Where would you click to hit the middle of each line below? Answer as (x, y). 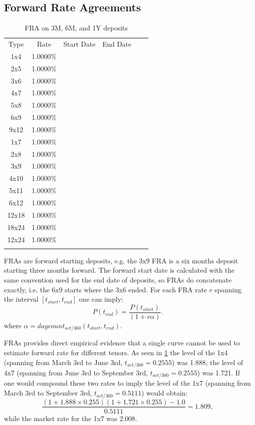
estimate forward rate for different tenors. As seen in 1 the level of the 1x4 (116, 352)
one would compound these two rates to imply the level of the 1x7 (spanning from (127, 383)
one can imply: (101, 299)
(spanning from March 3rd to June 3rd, (63, 362)
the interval (21, 299)
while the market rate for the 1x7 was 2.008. (71, 418)
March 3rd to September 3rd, (48, 393)
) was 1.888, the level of (207, 362)
